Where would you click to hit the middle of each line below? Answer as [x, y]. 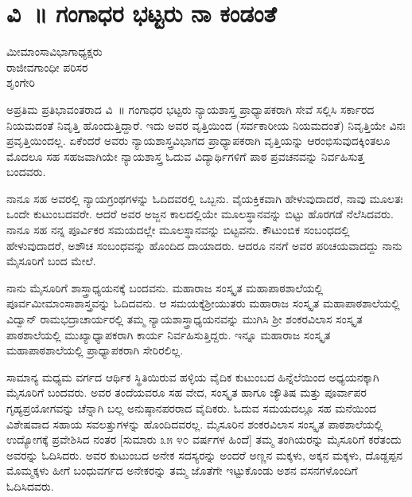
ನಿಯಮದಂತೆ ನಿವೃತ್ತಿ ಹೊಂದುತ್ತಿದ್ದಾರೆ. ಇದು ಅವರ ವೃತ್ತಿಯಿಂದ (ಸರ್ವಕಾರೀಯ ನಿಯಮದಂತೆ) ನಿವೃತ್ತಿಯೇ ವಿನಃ [206, 125]
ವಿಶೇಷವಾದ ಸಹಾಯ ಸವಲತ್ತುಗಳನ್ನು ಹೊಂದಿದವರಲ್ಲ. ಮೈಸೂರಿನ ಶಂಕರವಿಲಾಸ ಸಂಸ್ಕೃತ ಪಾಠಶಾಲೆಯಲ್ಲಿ [195, 423]
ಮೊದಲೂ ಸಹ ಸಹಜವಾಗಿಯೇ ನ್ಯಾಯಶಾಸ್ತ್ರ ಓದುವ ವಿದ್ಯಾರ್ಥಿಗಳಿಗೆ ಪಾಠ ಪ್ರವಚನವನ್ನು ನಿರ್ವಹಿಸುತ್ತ [185, 156]
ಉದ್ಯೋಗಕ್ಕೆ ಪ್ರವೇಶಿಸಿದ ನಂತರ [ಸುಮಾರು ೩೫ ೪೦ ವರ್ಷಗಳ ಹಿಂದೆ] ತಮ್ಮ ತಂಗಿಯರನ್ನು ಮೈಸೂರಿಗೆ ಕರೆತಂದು [204, 439]
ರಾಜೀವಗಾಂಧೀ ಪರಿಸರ [47, 67]
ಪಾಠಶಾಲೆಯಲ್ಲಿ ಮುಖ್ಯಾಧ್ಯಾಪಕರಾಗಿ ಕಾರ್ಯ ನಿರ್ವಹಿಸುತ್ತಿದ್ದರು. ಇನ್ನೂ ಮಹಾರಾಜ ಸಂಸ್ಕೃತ [169, 334]
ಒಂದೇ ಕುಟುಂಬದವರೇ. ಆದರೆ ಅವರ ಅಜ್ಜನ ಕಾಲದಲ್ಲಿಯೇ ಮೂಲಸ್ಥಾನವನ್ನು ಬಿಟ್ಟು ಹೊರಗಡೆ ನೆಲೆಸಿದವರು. [200, 214]
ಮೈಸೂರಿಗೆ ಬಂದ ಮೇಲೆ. [51, 261]
